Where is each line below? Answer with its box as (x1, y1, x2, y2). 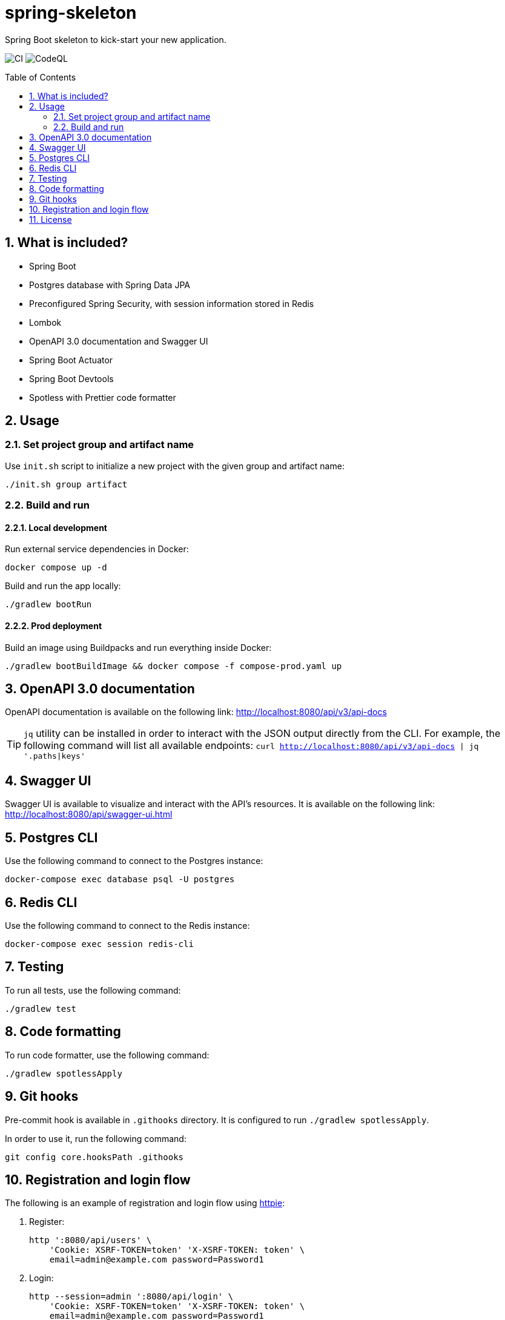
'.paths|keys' (24, 751, 85, 761)
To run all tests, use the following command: (5, 985, 181, 995)
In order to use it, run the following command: (5, 1133, 186, 1144)
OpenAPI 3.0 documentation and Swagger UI (29, 335, 208, 346)
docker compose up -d (5, 563, 107, 573)
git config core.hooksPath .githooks (5, 1152, 184, 1162)
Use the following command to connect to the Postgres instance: (5, 856, 263, 866)
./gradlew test (5, 1003, 77, 1014)
